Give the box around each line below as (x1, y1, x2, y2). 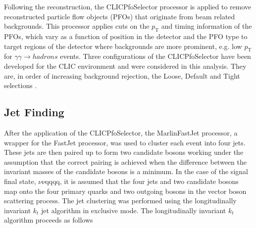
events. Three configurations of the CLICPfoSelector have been (60, 51, 251, 61)
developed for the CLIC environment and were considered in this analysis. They (4, 60, 247, 71)
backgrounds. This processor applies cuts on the (4, 21, 150, 31)
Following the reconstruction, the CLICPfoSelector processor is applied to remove (4, 1, 252, 11)
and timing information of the (161, 21, 252, 31)
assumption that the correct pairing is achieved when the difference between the (4, 156, 247, 167)
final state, (4, 176, 36, 186)
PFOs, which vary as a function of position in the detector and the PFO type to (4, 31, 248, 41)
